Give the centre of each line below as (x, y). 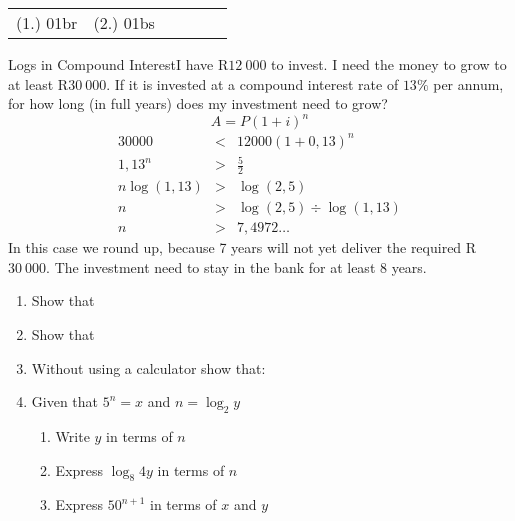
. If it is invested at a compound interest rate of (252, 83)
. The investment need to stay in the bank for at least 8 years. (236, 266)
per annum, (468, 83)
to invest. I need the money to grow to (389, 64)
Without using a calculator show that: (148, 367)
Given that (65, 401)
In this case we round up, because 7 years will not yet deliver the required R (242, 247)
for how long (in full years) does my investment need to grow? (198, 103)
